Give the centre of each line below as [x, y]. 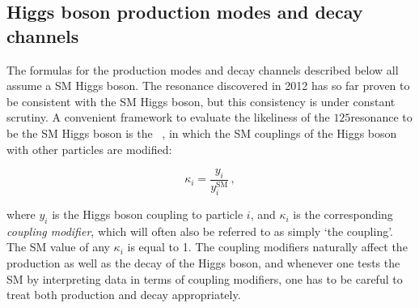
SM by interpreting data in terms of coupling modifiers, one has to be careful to [205, 278]
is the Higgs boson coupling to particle [148, 214]
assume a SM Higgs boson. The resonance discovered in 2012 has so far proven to [208, 86]
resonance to [381, 117]
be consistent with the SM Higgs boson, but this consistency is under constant [201, 101]
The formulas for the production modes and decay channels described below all [203, 69]
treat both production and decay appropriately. [124, 295]
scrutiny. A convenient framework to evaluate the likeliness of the [168, 117]
